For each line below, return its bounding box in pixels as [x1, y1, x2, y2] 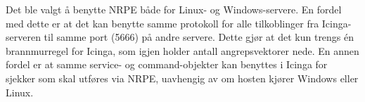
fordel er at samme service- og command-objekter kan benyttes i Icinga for [6, 57, 328, 72]
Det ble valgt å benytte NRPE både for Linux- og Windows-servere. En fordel [6, 2, 342, 16]
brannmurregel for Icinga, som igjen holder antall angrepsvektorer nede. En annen [6, 43, 359, 58]
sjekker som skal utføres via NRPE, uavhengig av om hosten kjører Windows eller [6, 70, 359, 85]
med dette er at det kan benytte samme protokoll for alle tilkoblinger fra [6, 15, 319, 30]
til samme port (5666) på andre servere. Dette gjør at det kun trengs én [44, 30, 354, 44]
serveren [6, 30, 41, 44]
